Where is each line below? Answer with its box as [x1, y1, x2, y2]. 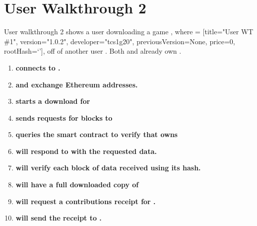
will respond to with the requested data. [15, 146, 157, 156]
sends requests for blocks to [15, 112, 113, 123]
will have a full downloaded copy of [15, 179, 139, 190]
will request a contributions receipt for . [15, 196, 156, 206]
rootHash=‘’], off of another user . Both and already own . [4, 46, 182, 56]
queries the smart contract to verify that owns [15, 129, 178, 140]
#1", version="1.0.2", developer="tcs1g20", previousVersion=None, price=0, [4, 36, 235, 46]
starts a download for [15, 96, 90, 106]
